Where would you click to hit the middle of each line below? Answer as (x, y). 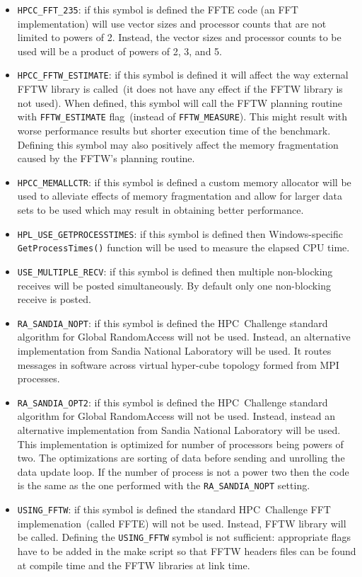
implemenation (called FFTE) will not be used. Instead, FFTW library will (182, 523)
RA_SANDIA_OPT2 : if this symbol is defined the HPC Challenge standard (173, 402)
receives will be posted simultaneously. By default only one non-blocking (174, 285)
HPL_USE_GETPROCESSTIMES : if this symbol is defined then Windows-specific (180, 233)
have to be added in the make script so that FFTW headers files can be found (187, 550)
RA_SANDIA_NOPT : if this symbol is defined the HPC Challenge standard (173, 322)
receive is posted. (54, 299)
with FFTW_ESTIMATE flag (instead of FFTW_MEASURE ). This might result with (182, 116)
